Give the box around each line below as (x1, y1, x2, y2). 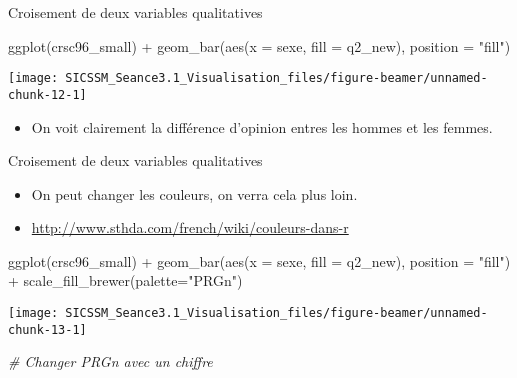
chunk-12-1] (8, 87, 87, 102)
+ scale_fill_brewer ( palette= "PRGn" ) (8, 270, 243, 291)
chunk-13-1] (8, 322, 87, 337)
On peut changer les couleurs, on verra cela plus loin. (31, 183, 358, 204)
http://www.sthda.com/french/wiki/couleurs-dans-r (31, 217, 349, 238)
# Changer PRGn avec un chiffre (8, 351, 213, 372)
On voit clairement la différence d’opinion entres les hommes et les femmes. (31, 116, 493, 137)
